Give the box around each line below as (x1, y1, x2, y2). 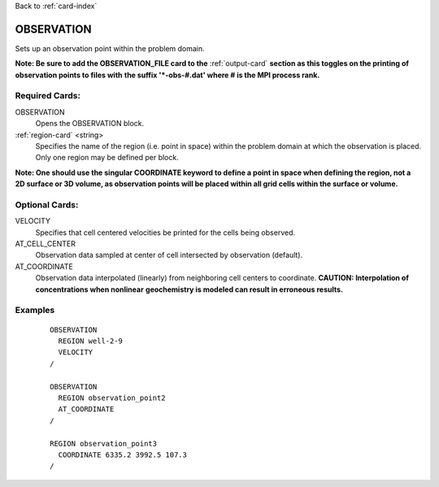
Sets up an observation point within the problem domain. (15, 43, 205, 53)
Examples (15, 305, 55, 316)
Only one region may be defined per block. (35, 153, 179, 163)
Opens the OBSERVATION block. (35, 119, 145, 128)
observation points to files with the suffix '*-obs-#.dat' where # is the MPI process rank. (15, 70, 320, 80)
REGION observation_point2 (58, 393, 166, 402)
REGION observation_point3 (50, 439, 158, 448)
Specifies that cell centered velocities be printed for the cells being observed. (35, 228, 296, 237)
